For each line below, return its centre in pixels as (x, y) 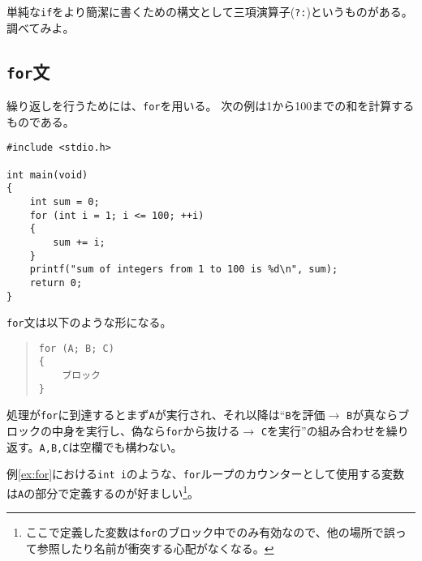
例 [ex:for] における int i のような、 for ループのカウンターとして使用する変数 (206, 474)
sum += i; (79, 242)
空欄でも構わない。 (131, 446)
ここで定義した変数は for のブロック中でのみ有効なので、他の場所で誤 (210, 532)
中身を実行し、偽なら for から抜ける (146, 431)
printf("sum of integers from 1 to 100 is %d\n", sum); (184, 270)
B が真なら (372, 415)
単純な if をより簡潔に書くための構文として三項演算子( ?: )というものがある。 (210, 11)
